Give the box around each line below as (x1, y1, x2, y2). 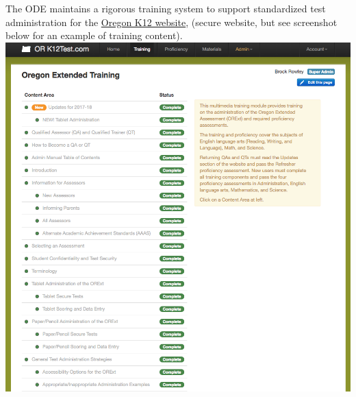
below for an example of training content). (5, 28, 183, 43)
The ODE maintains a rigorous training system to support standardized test (5, 1, 326, 15)
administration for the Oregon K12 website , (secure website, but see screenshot (5, 14, 338, 29)
